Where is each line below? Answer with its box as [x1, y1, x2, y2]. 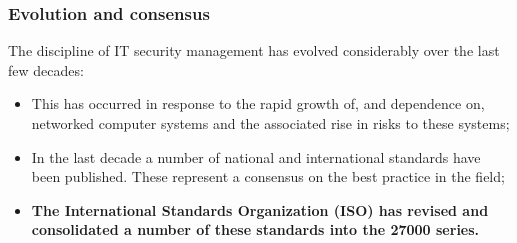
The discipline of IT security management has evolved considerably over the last [8, 40, 500, 61]
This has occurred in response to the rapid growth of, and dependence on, [31, 93, 485, 114]
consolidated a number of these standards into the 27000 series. [31, 219, 480, 240]
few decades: [8, 59, 84, 80]
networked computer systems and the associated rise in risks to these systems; [31, 113, 510, 133]
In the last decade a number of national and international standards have [31, 146, 481, 167]
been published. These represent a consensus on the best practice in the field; [31, 166, 505, 187]
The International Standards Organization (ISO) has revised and [31, 199, 489, 220]
